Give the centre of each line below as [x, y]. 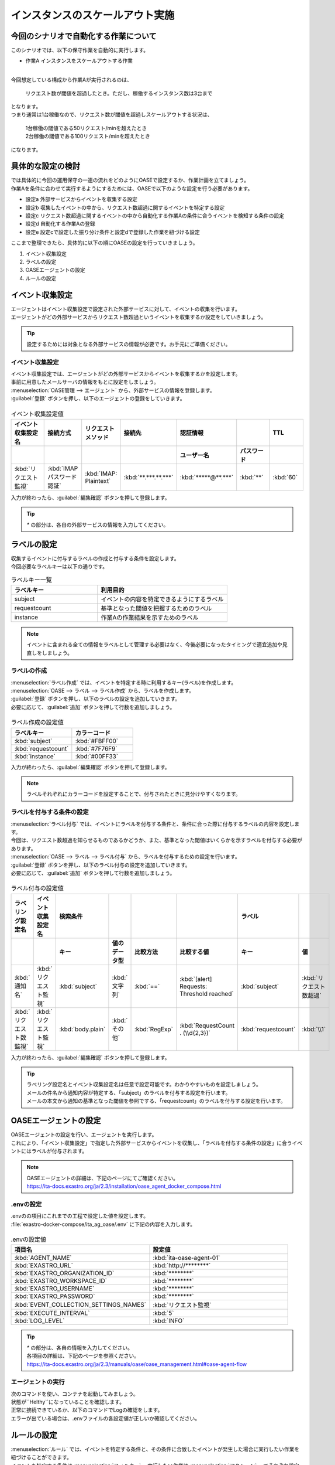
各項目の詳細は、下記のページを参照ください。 [83, 1356]
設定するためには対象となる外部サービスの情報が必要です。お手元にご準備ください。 [129, 344]
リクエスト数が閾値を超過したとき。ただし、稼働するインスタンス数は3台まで [119, 93]
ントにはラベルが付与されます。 [49, 1151]
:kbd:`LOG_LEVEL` [39, 1321]
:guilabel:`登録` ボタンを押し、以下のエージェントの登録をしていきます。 [98, 398]
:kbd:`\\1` [314, 1029]
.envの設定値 [29, 1239]
